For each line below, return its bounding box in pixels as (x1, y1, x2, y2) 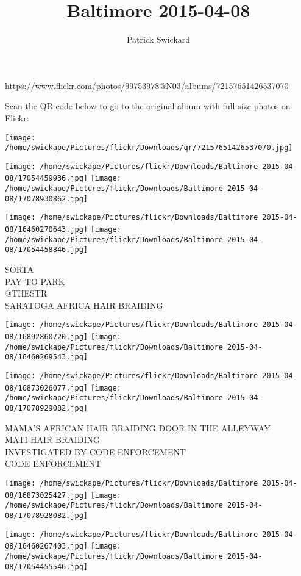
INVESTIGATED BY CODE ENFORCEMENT (5, 445, 186, 458)
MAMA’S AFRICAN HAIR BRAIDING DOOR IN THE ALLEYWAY (5, 421, 271, 434)
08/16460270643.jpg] (5, 225, 88, 234)
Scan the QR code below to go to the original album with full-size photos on (5, 99, 291, 112)
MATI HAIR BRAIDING (5, 433, 101, 446)
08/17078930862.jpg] (5, 194, 88, 203)
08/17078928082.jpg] (5, 511, 88, 520)
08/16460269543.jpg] (5, 353, 88, 362)
